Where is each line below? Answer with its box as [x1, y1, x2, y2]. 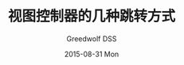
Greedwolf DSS [66, 33, 117, 44]
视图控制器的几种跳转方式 [7, 7, 175, 25]
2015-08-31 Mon [64, 49, 119, 59]
